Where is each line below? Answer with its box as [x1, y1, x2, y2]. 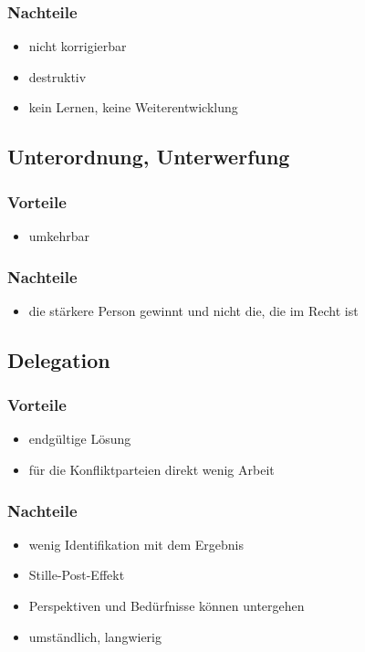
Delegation [7, 345, 110, 373]
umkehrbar [28, 226, 90, 245]
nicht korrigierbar [28, 37, 127, 56]
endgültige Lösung [28, 429, 131, 448]
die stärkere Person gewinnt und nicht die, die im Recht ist [28, 300, 359, 320]
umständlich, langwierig [28, 626, 162, 646]
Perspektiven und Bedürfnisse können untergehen [28, 596, 305, 615]
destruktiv [28, 67, 87, 86]
